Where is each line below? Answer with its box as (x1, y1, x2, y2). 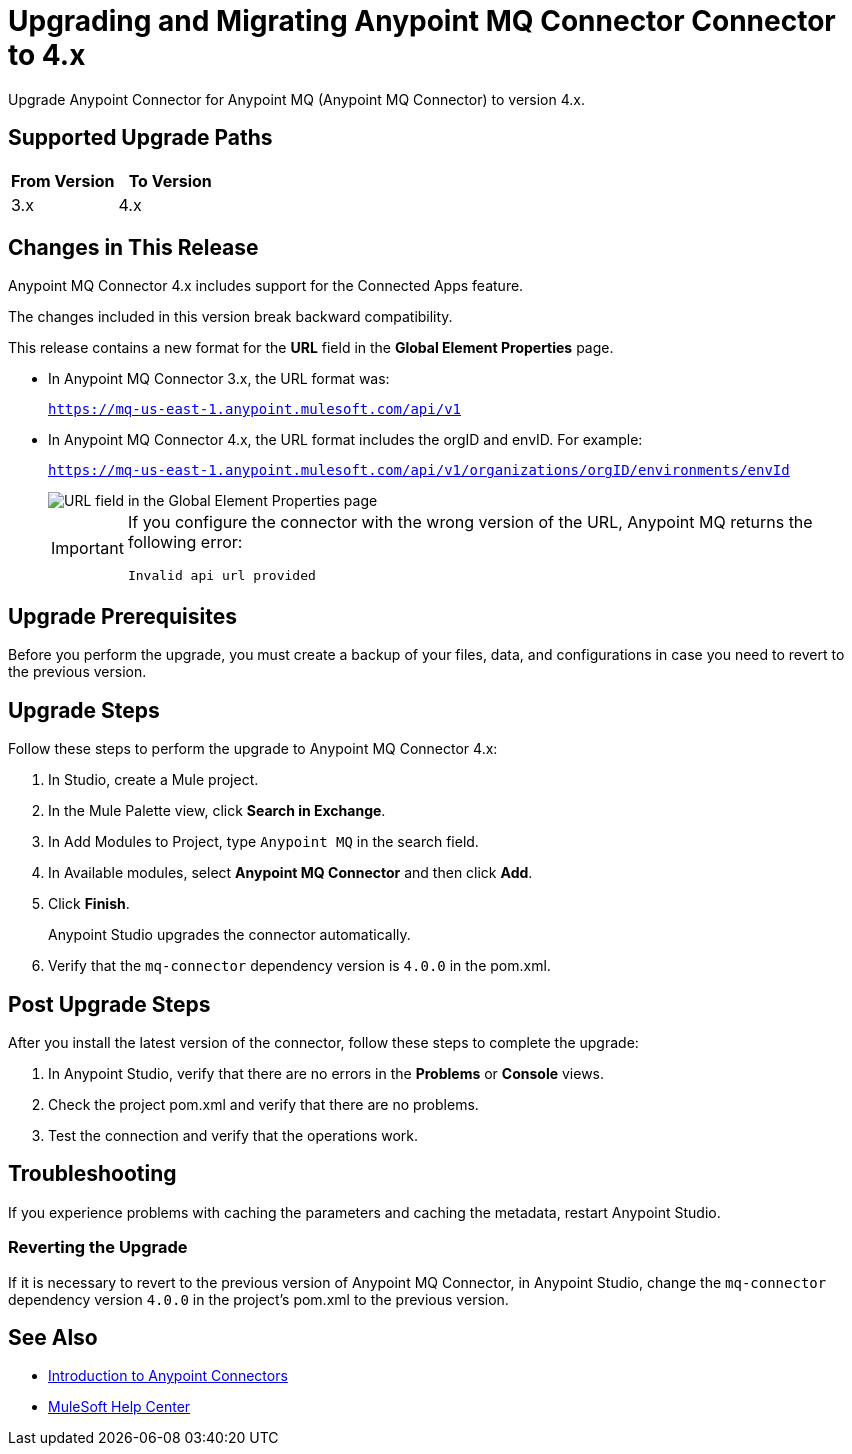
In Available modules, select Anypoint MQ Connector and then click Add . (48, 864, 533, 882)
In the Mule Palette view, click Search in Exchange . (48, 802, 386, 820)
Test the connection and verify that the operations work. (48, 1126, 419, 1144)
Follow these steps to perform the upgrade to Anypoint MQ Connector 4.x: (8, 740, 498, 758)
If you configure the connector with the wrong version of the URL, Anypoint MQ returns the (127, 512, 813, 533)
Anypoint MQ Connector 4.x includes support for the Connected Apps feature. (8, 277, 524, 295)
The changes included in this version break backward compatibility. (8, 308, 453, 326)
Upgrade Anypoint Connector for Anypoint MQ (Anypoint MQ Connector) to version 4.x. (8, 90, 585, 108)
